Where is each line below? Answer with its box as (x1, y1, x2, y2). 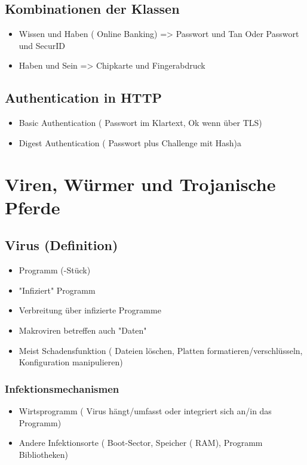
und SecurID (19, 39, 66, 51)
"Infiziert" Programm (19, 284, 96, 296)
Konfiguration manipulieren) (19, 356, 123, 368)
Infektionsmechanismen (5, 381, 119, 396)
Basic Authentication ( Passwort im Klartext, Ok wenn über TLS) (19, 116, 262, 129)
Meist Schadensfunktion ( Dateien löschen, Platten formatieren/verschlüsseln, (19, 344, 303, 356)
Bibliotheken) (19, 448, 69, 460)
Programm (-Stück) (19, 264, 91, 276)
